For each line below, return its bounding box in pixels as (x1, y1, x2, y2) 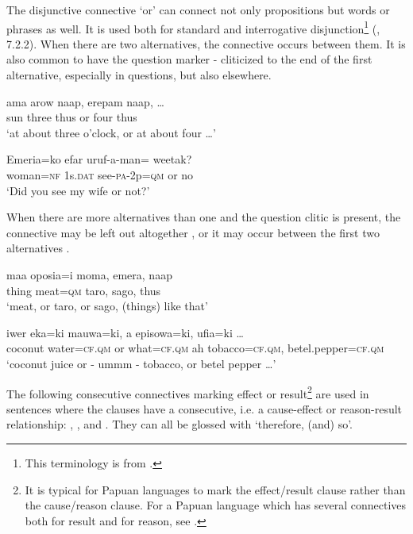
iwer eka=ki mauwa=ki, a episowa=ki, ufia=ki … (6, 324, 244, 340)
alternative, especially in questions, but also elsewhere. (6, 67, 272, 83)
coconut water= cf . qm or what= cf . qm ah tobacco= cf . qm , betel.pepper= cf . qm (6, 340, 384, 356)
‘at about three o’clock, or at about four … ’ (6, 124, 216, 140)
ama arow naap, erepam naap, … (6, 93, 164, 109)
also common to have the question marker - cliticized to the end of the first (6, 51, 372, 67)
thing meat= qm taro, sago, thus (6, 282, 161, 298)
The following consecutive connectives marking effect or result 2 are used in (6, 382, 369, 401)
